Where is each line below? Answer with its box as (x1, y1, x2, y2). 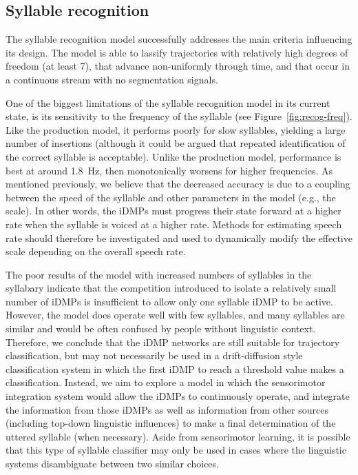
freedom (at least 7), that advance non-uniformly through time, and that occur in (6, 59, 350, 73)
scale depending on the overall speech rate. (6, 244, 186, 259)
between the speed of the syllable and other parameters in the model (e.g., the (6, 190, 336, 204)
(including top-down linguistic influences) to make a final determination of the (6, 416, 336, 430)
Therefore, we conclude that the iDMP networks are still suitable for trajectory (6, 334, 340, 349)
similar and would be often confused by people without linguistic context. (6, 321, 316, 336)
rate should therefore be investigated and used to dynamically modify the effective (6, 230, 352, 245)
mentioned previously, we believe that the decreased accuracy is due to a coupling (6, 176, 350, 191)
